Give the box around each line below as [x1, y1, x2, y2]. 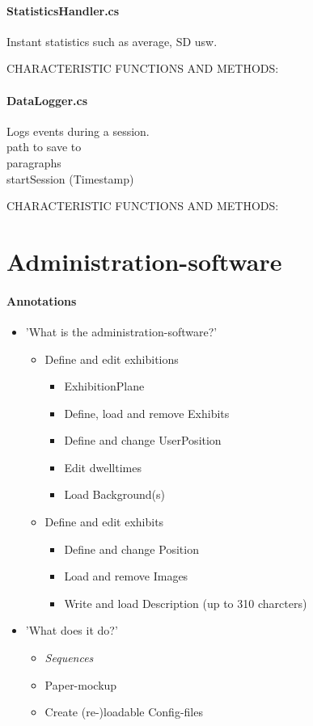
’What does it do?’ [25, 622, 118, 639]
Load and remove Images [64, 568, 188, 585]
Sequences [44, 649, 94, 666]
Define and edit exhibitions [44, 350, 179, 367]
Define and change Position [64, 540, 199, 557]
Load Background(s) [64, 486, 165, 503]
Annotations [6, 292, 77, 309]
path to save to [6, 138, 82, 155]
